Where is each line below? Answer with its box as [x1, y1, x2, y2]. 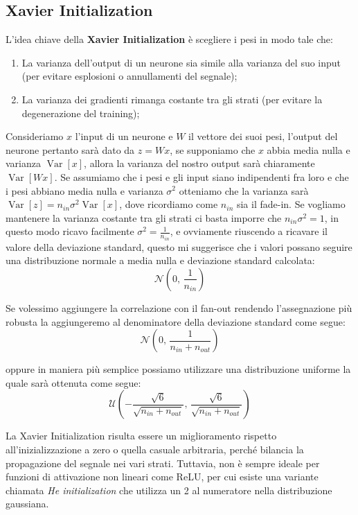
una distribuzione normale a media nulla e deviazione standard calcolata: [6, 253, 315, 268]
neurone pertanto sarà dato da [6, 142, 135, 157]
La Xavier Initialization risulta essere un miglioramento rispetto [6, 428, 277, 443]
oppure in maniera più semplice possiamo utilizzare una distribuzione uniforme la [6, 362, 351, 376]
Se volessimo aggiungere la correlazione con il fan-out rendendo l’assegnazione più [6, 300, 352, 315]
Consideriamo [6, 129, 64, 143]
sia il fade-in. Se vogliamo [236, 197, 346, 211]
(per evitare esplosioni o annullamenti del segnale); [21, 69, 238, 83]
